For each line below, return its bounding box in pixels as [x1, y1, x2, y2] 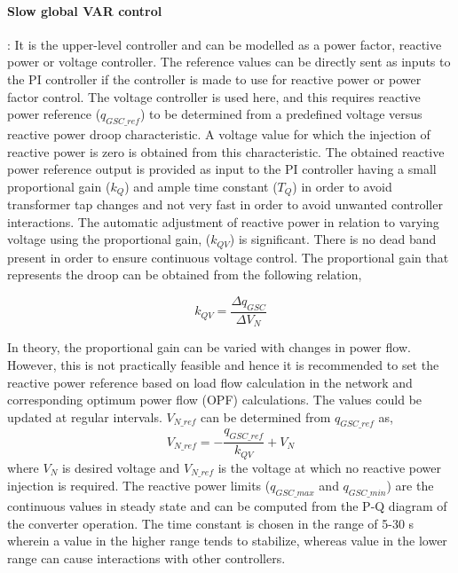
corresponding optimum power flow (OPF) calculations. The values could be [7, 390, 422, 409]
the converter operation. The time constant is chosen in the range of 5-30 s [7, 514, 415, 532]
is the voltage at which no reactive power [217, 458, 441, 476]
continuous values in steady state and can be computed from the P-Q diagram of [7, 497, 447, 515]
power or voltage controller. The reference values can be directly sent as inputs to [7, 52, 451, 71]
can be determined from [201, 407, 331, 426]
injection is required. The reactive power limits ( [7, 476, 271, 495]
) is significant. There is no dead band [229, 230, 437, 248]
